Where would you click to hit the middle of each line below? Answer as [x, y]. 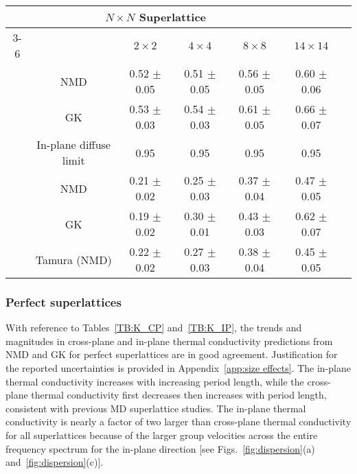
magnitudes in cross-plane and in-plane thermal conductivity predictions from [169, 341]
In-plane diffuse [73, 144]
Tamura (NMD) [73, 259]
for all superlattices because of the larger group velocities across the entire [162, 435]
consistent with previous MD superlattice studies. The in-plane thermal [156, 408]
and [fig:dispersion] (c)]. [55, 462]
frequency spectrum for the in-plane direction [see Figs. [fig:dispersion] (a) [160, 448]
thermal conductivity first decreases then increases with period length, [179, 395]
